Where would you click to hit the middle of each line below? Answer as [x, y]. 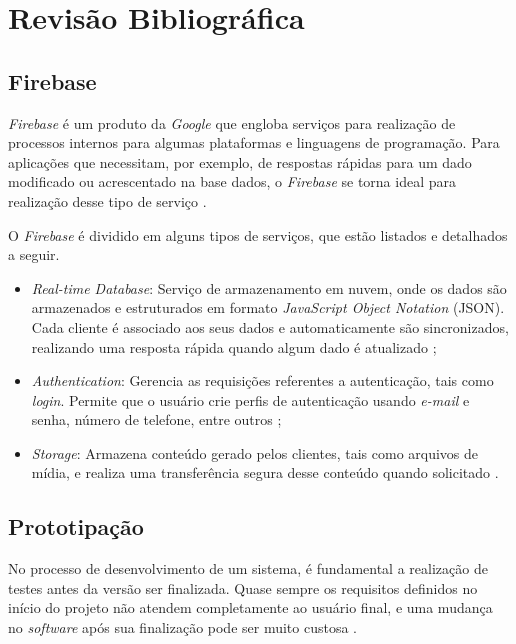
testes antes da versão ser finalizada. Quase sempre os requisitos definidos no [243, 587]
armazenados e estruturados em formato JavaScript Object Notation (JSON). [268, 307]
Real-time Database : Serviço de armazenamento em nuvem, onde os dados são [269, 287]
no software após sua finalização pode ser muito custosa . [183, 627]
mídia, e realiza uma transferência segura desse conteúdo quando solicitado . [265, 472]
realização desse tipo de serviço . [107, 200]
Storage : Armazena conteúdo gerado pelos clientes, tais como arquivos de [255, 452]
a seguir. [34, 254]
